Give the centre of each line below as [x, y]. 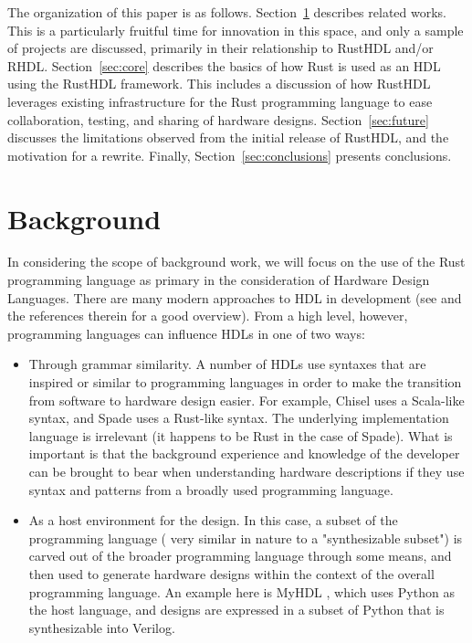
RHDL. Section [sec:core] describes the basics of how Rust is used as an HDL [224, 65]
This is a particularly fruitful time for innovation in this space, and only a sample [236, 30]
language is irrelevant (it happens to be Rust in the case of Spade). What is [241, 435]
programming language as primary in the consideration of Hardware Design [219, 280]
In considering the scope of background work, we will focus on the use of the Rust [236, 262]
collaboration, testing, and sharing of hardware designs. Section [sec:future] [218, 119]
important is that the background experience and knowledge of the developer [244, 453]
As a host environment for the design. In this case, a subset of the [213, 520]
